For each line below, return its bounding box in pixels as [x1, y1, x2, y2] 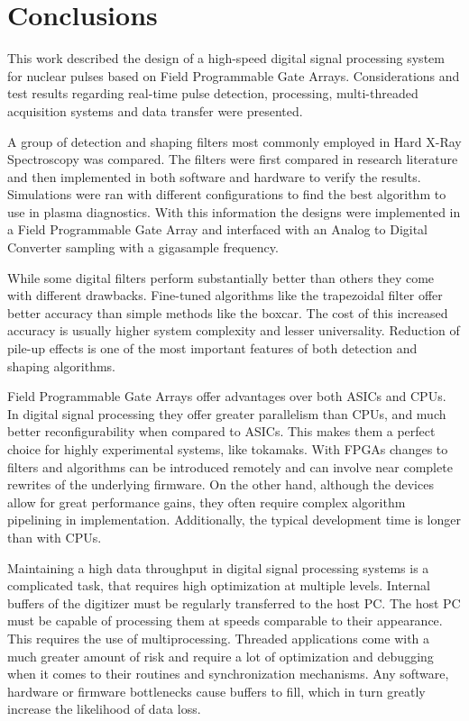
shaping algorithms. [7, 356, 115, 375]
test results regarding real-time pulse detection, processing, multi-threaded [7, 84, 418, 103]
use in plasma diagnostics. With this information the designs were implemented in [7, 202, 461, 221]
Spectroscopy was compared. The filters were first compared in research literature [7, 150, 458, 169]
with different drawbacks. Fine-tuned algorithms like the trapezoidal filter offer [7, 286, 443, 305]
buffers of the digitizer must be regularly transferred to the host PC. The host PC [7, 593, 461, 612]
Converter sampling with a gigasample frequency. [7, 238, 279, 257]
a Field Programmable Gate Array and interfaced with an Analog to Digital [7, 220, 428, 239]
